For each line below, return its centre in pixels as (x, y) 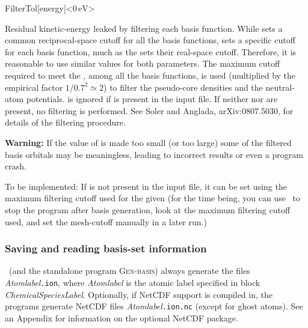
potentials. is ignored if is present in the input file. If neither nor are (152, 99)
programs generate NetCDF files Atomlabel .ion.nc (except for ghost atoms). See (154, 306)
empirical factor (34, 87)
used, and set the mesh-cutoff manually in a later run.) (106, 221)
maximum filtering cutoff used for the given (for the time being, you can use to (153, 198)
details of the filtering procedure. (65, 122)
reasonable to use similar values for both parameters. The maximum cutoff (143, 63)
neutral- (280, 87)
